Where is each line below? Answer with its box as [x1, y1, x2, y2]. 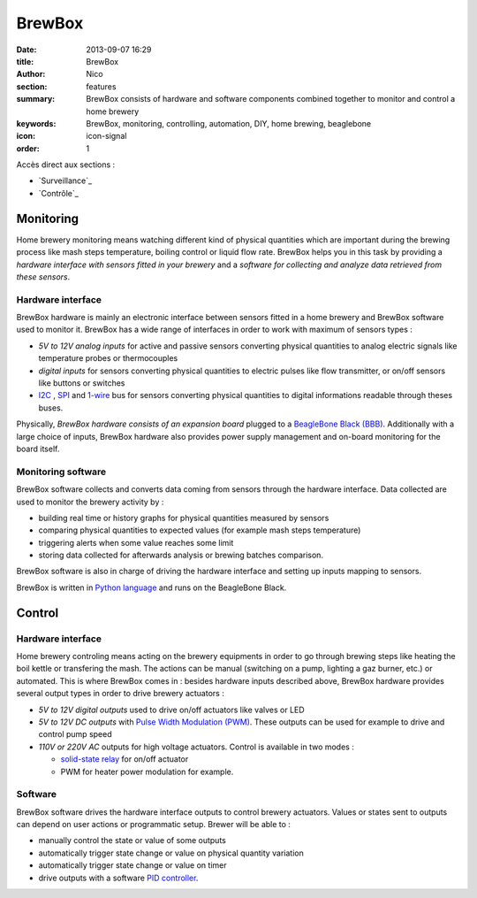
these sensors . [16, 271, 71, 282]
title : [16, 56, 34, 66]
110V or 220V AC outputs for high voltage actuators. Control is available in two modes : [38, 741, 355, 752]
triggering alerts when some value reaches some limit [38, 537, 234, 548]
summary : [16, 94, 56, 104]
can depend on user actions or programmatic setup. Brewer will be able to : [16, 819, 291, 830]
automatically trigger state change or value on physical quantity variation [38, 848, 305, 858]
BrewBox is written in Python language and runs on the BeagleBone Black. [16, 582, 287, 593]
